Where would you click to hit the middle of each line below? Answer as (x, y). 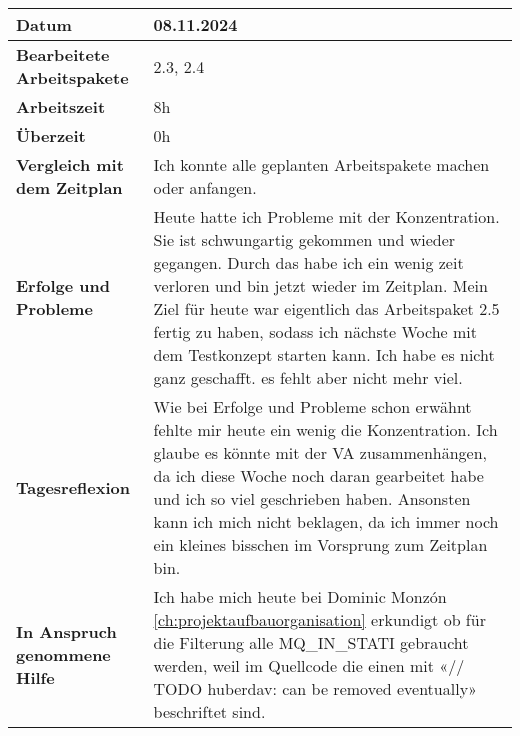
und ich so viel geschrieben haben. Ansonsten (312, 498)
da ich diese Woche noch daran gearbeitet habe (318, 475)
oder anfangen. (205, 187)
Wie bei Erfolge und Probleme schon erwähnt (312, 406)
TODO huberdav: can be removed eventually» (315, 688)
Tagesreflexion (73, 487)
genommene (63, 654)
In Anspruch (66, 631)
